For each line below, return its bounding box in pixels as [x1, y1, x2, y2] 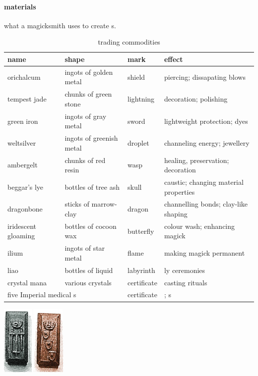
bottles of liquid [64, 265, 113, 275]
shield [128, 71, 145, 82]
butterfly [128, 225, 154, 236]
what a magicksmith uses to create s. [4, 20, 116, 30]
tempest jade [7, 94, 47, 104]
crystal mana [7, 277, 47, 287]
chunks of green [64, 89, 112, 99]
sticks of [64, 199, 89, 209]
